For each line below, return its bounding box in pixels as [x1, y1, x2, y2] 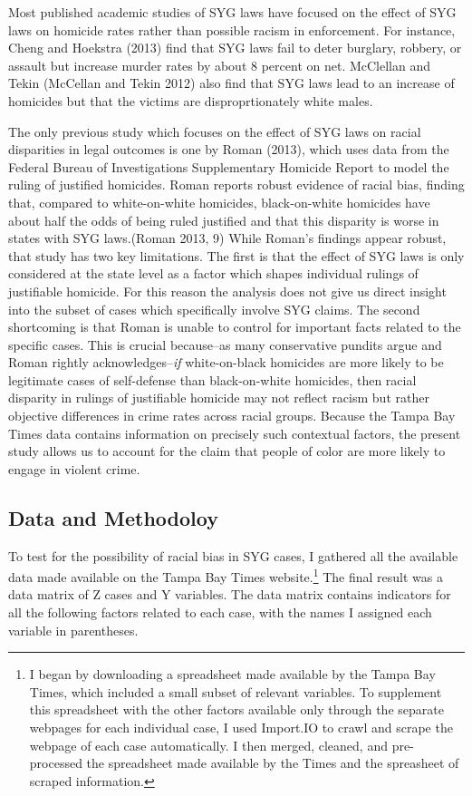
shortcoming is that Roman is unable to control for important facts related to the [8, 317, 461, 336]
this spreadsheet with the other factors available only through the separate [29, 700, 444, 719]
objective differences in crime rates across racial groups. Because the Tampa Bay [8, 406, 456, 425]
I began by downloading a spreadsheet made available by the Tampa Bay [29, 665, 436, 684]
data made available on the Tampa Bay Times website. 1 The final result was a [8, 565, 443, 586]
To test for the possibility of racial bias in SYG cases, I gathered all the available [8, 546, 458, 565]
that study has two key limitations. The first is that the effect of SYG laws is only [8, 246, 465, 265]
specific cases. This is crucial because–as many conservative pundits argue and [8, 335, 442, 354]
